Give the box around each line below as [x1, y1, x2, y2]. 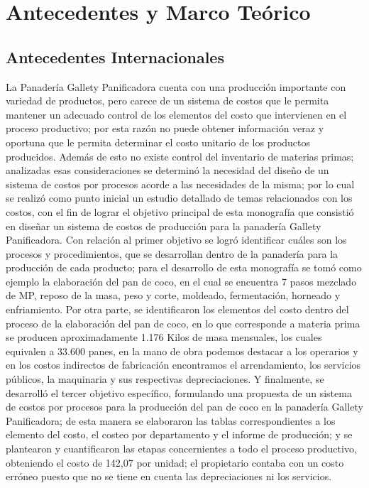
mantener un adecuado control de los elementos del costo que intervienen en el [6, 107, 347, 121]
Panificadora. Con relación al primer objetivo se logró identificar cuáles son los [6, 232, 347, 247]
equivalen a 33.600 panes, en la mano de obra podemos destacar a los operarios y [6, 343, 358, 358]
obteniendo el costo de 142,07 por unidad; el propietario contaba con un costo [6, 455, 344, 470]
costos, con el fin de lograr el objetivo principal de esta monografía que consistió [6, 204, 354, 219]
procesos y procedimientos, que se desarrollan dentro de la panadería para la [6, 246, 338, 261]
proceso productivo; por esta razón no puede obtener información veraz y [6, 121, 324, 136]
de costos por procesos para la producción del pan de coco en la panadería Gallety [6, 399, 363, 414]
